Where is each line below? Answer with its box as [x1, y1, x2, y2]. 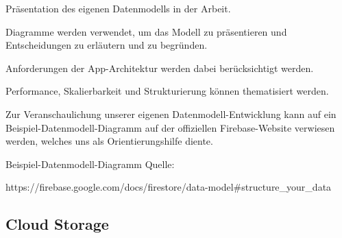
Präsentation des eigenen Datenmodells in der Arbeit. [5, 1, 231, 15]
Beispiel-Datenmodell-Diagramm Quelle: [5, 156, 175, 171]
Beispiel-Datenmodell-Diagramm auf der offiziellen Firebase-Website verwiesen [5, 120, 335, 134]
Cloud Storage [5, 213, 109, 235]
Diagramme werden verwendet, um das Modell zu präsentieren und [5, 24, 287, 38]
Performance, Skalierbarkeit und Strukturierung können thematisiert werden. [5, 84, 329, 98]
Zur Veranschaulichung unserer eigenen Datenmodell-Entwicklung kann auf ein [5, 106, 337, 121]
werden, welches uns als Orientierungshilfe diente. [5, 134, 213, 148]
